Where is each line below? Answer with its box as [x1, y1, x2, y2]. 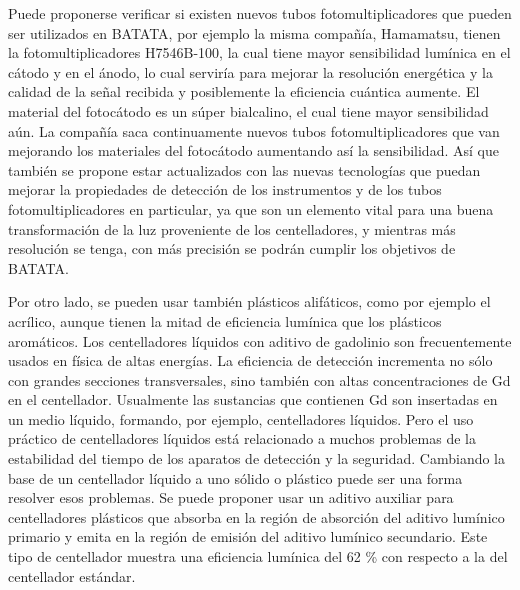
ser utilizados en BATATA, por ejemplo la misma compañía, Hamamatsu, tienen [8, 22, 501, 43]
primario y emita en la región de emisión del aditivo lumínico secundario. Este [8, 526, 488, 547]
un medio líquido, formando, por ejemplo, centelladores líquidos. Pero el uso [8, 408, 474, 429]
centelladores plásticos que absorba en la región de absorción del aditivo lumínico [8, 506, 505, 527]
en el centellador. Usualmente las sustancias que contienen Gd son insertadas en [8, 389, 498, 410]
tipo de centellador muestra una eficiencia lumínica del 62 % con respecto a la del [8, 546, 508, 567]
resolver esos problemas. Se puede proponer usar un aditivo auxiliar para [8, 487, 454, 508]
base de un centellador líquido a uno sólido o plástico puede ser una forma [8, 467, 463, 488]
